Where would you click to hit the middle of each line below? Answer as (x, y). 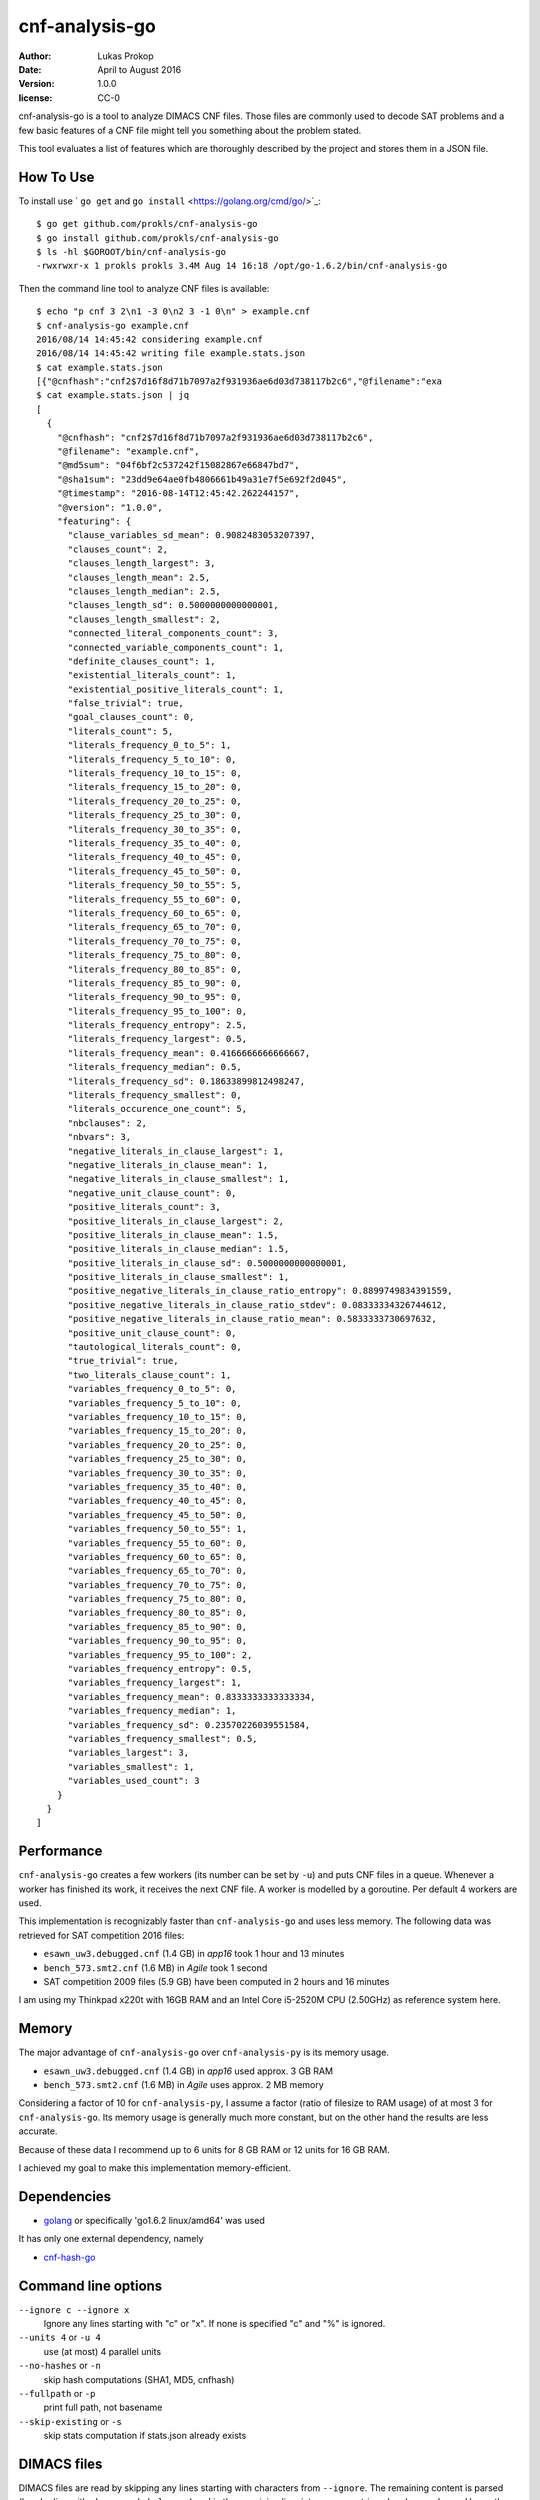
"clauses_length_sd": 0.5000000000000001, (173, 605)
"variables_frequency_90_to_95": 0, (157, 1641)
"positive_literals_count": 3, (144, 1207)
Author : (35, 56)
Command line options (90, 2285)
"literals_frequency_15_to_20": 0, (154, 787)
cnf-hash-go (69, 2257)
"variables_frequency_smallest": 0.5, (163, 1738)
